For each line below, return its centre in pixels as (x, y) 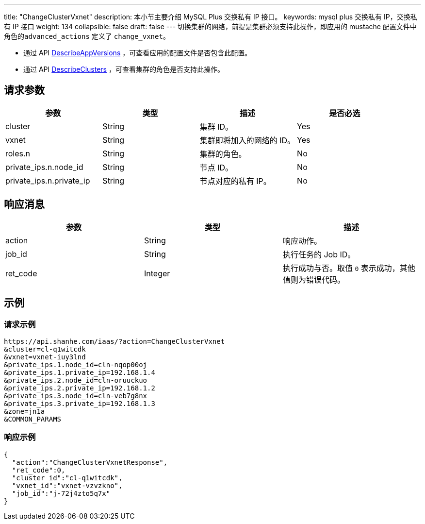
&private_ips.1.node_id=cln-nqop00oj (76, 364)
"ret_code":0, (39, 470)
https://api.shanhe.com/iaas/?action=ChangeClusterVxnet (114, 341)
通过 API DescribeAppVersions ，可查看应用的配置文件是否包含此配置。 (138, 53)
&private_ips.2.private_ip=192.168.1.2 (80, 388)
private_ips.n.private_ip (48, 180)
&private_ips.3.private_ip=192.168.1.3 (80, 403)
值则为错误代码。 (314, 279)
